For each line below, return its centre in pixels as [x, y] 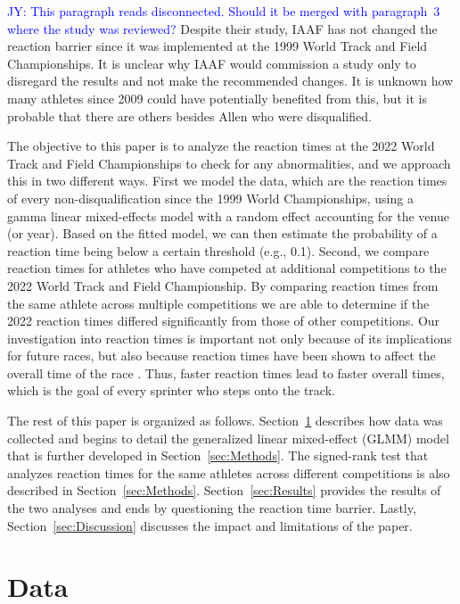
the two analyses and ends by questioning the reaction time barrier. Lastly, [212, 508]
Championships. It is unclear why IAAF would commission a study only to [212, 63]
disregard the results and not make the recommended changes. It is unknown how [230, 81]
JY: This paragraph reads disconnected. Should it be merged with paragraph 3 [224, 11]
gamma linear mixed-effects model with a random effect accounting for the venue [228, 215]
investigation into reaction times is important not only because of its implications [230, 338]
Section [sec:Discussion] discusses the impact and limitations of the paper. [210, 525]
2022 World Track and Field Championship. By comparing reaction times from [223, 285]
